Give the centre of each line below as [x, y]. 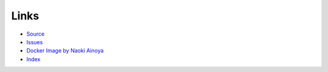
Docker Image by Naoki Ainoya [65, 51]
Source [36, 34]
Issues [35, 42]
